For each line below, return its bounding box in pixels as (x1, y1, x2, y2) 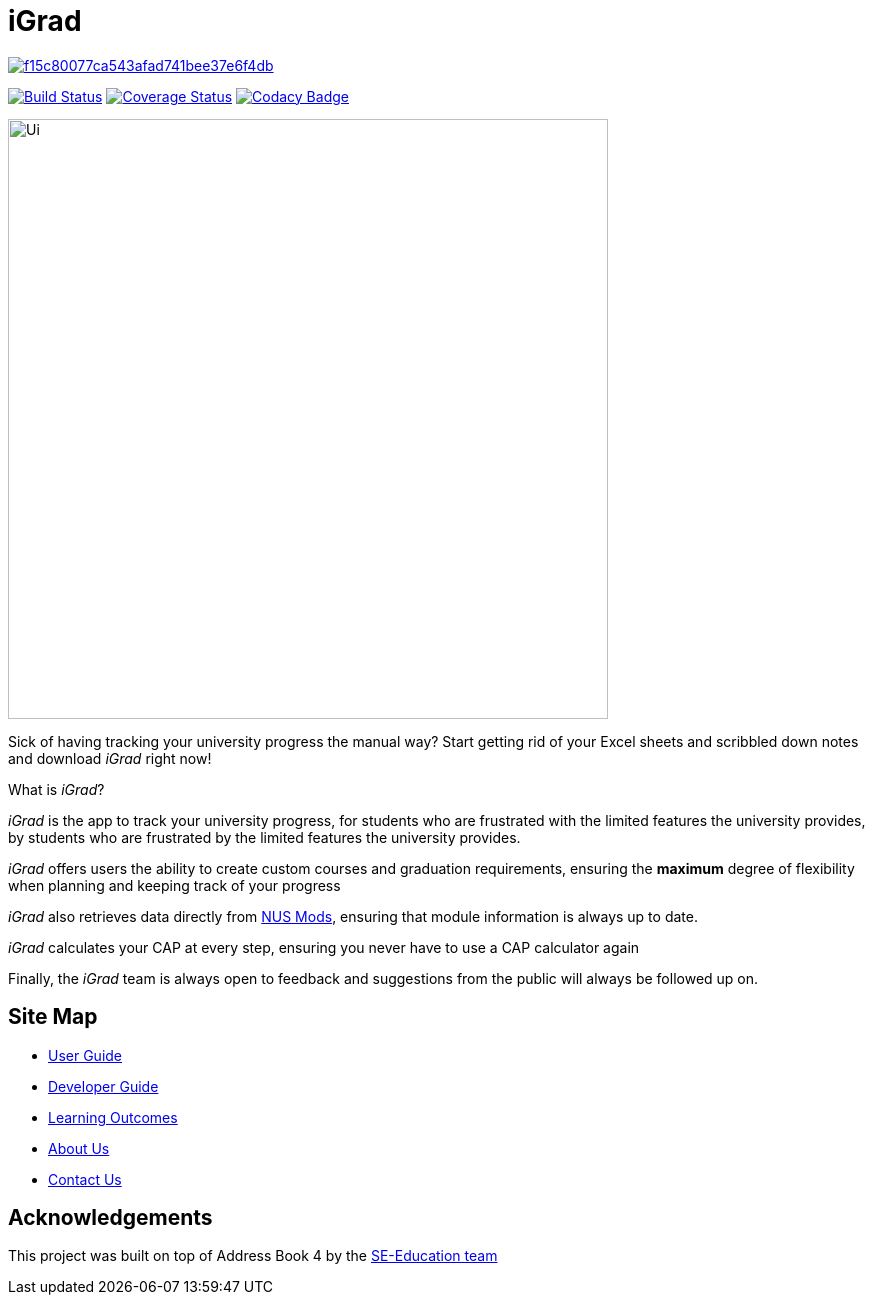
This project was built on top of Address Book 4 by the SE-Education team (8, 1247, 498, 1265)
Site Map (8, 1004, 98, 1030)
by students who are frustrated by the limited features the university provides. (8, 828, 521, 846)
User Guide (48, 1046, 123, 1064)
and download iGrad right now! (8, 749, 212, 767)
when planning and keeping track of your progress (8, 876, 341, 894)
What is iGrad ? (8, 780, 105, 798)
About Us (48, 1139, 110, 1157)
